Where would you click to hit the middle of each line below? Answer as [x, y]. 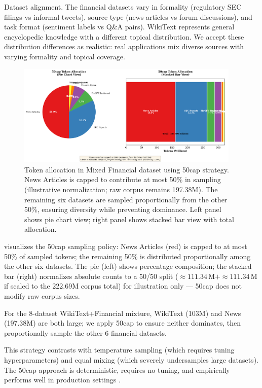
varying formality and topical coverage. [65, 56]
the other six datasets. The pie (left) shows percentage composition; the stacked [128, 266]
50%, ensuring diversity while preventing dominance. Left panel [123, 209]
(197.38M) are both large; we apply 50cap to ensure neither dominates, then [122, 323]
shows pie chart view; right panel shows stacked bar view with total [129, 219]
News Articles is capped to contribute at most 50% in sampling [123, 179]
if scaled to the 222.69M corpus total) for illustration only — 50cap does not [123, 286]
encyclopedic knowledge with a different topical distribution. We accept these [124, 36]
